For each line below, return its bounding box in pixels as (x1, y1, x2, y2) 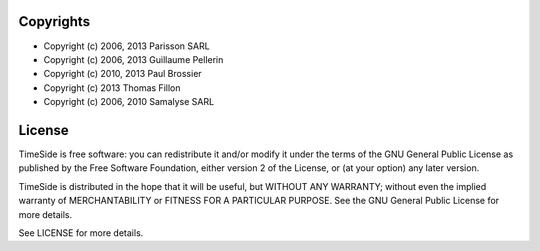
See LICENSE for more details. (18, 226, 144, 239)
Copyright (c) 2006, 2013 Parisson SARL (43, 40, 210, 52)
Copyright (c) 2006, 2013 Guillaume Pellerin (43, 53, 224, 65)
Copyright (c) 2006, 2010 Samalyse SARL (43, 96, 215, 108)
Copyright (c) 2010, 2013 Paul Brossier (43, 68, 202, 80)
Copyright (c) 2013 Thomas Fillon (43, 81, 181, 94)
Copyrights (18, 13, 90, 30)
